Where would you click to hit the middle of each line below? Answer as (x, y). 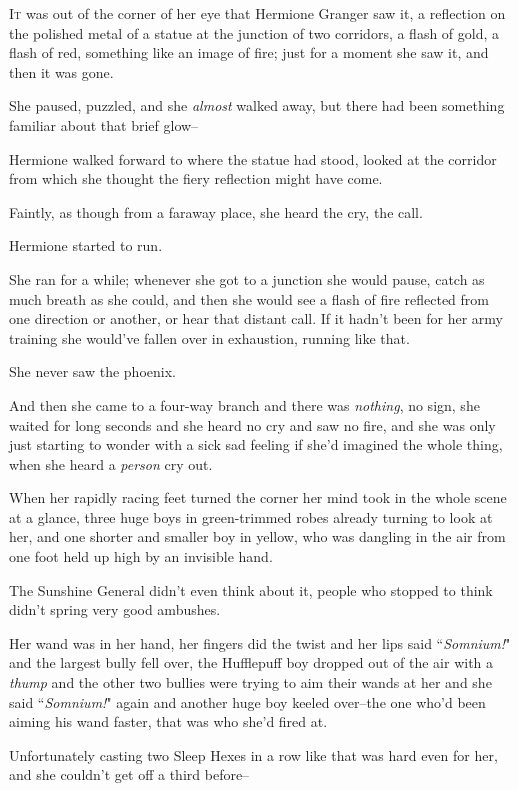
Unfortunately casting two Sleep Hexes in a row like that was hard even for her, (253, 754)
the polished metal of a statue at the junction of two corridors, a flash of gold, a (254, 32)
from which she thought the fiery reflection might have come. (196, 178)
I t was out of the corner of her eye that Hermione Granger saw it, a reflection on (257, 13)
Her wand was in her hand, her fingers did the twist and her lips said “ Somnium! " (260, 642)
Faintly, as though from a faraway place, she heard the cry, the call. (216, 211)
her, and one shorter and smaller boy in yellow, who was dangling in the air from (257, 536)
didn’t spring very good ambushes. (115, 609)
